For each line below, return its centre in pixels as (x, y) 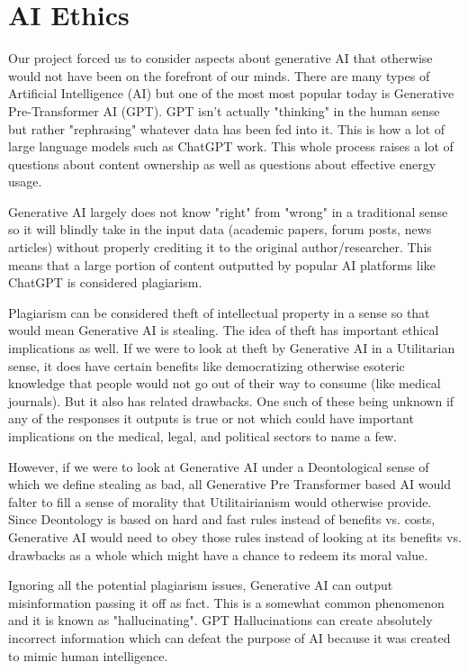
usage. (25, 181)
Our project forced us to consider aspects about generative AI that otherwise (220, 58)
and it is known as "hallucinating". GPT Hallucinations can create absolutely (220, 620)
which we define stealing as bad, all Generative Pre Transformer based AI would (229, 484)
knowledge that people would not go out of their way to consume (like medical (225, 383)
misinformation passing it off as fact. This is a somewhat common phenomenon (226, 602)
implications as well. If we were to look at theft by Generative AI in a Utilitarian (232, 348)
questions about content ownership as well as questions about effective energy (222, 163)
